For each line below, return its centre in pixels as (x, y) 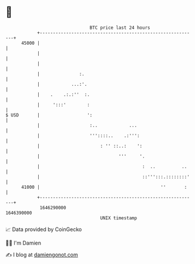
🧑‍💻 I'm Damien (23, 243)
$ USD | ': (49, 115)
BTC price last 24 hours (120, 28)
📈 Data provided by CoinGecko (44, 229)
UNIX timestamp (119, 218)
